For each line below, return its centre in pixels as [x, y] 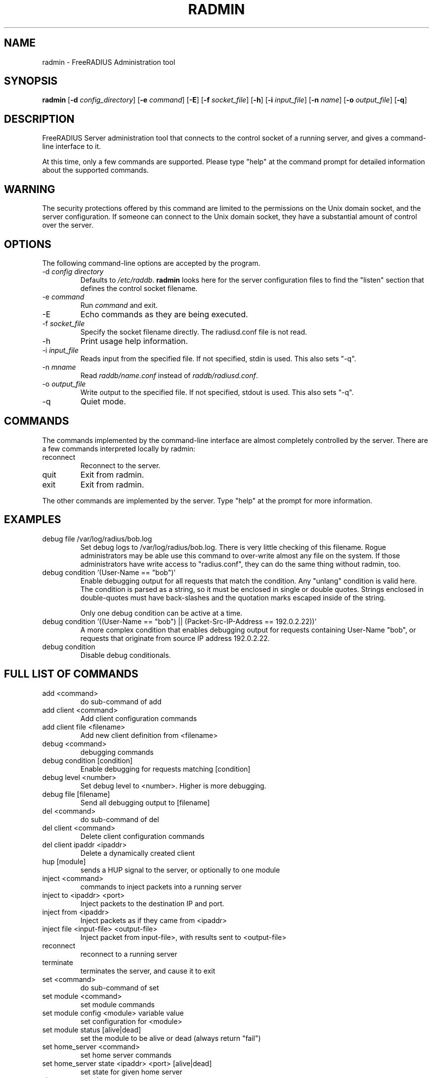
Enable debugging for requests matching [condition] [165, 769]
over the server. [68, 225]
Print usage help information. [134, 341]
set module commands [117, 1004]
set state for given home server [131, 1072]
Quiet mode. [103, 401]
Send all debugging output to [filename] [145, 802]
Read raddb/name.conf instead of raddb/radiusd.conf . [169, 375]
